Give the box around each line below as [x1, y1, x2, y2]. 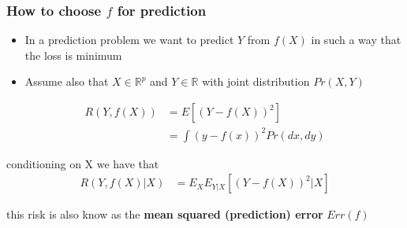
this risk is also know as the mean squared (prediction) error [6, 206, 323, 222]
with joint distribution [202, 73, 310, 90]
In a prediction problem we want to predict [24, 31, 234, 48]
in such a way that [311, 31, 401, 48]
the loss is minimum [24, 46, 122, 63]
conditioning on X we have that [6, 155, 159, 171]
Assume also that [24, 73, 109, 90]
